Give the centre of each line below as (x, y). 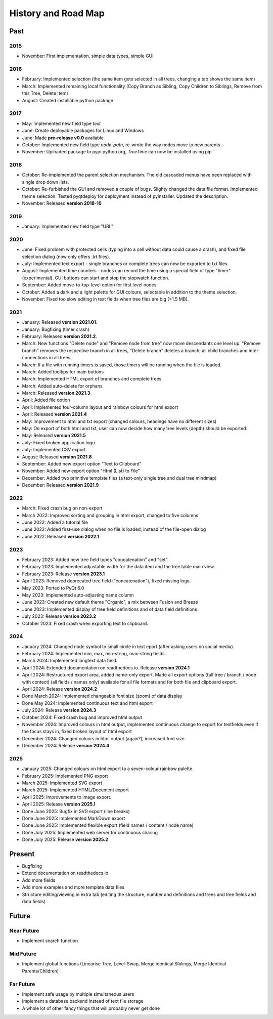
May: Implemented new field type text (61, 123)
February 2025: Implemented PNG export (65, 776)
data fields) (34, 902)
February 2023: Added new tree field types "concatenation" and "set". (95, 560)
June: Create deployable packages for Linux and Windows (83, 131)
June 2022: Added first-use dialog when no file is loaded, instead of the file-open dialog (114, 529)
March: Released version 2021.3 (56, 393)
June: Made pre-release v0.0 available (63, 138)
